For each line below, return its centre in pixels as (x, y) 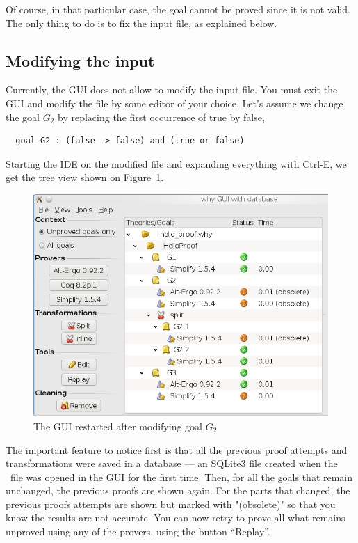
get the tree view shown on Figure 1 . (85, 177)
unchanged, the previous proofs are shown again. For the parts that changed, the (178, 490)
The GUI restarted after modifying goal (118, 426)
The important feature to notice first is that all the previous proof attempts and (177, 449)
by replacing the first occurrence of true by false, (161, 117)
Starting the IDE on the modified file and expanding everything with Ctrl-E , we (176, 163)
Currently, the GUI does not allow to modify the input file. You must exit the (172, 89)
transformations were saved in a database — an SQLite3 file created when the (172, 463)
